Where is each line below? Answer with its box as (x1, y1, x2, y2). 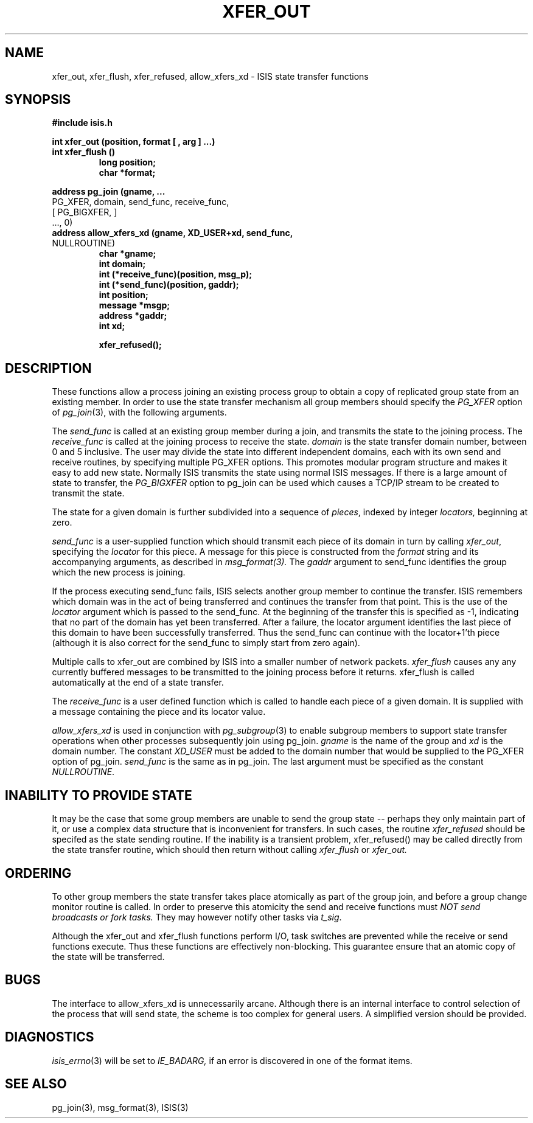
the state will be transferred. (52, 951, 165, 962)
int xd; (99, 321, 125, 332)
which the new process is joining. (52, 567, 186, 578)
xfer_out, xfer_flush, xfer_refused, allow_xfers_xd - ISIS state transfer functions (52, 71, 369, 82)
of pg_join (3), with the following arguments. (52, 407, 227, 418)
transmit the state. (52, 488, 125, 499)
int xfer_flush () (52, 147, 116, 158)
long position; (99, 157, 156, 168)
